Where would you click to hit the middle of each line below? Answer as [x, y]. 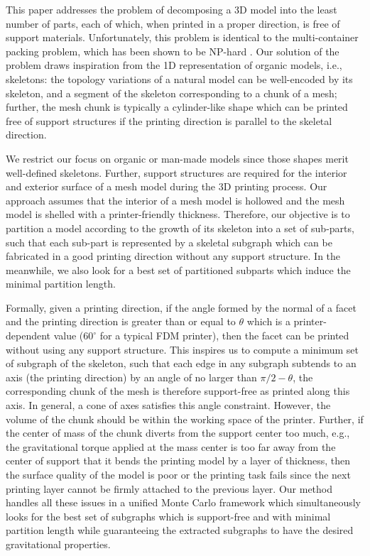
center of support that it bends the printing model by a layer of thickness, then [178, 460]
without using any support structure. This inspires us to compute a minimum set [182, 349]
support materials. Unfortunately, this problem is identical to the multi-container [182, 37]
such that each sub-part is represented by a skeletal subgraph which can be [169, 242]
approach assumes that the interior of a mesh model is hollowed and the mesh [175, 200]
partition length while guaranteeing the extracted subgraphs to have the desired [180, 530]
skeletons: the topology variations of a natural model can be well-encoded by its [179, 78]
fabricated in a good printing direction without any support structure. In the [173, 256]
